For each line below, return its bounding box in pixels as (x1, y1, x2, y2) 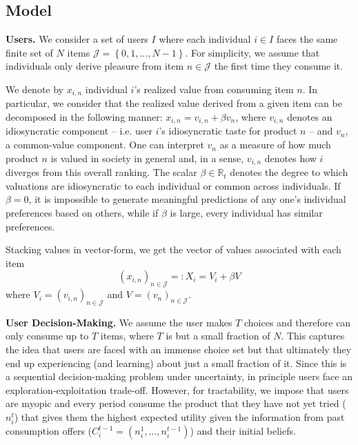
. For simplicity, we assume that (185, 45, 320, 59)
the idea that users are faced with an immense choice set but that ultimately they (6, 342, 352, 357)
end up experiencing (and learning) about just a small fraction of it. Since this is (6, 355, 347, 370)
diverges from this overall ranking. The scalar (6, 165, 197, 179)
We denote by (6, 81, 63, 96)
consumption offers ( (6, 424, 92, 438)
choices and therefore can (244, 315, 351, 329)
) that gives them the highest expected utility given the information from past (14, 410, 345, 424)
